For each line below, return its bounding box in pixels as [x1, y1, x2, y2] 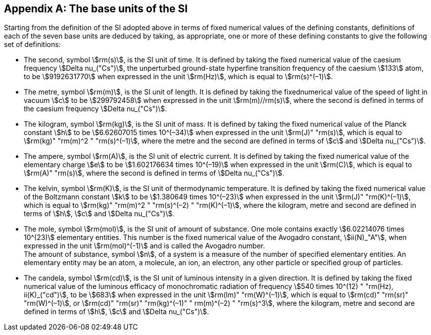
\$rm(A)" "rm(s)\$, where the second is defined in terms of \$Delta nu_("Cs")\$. [24, 169, 285, 178]
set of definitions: [4, 40, 61, 49]
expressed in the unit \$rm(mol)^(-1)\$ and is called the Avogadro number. [24, 241, 265, 250]
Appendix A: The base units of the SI [4, 2, 188, 15]
